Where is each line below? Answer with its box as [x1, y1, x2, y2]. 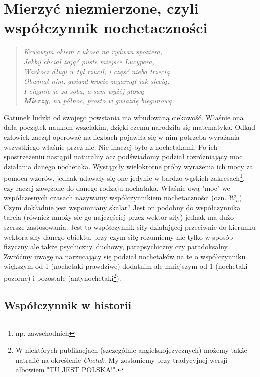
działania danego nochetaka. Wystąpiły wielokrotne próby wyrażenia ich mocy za [4, 161, 253, 171]
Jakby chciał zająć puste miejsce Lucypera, [23, 56, 154, 66]
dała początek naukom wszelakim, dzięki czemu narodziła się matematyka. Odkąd [4, 122, 256, 132]
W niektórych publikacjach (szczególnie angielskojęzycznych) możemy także [15, 345, 247, 355]
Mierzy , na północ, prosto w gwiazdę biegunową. [23, 95, 174, 106]
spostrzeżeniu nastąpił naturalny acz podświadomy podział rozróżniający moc [4, 151, 243, 162]
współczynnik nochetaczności [4, 17, 208, 38]
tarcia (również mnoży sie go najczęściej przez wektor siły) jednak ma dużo [4, 212, 234, 222]
